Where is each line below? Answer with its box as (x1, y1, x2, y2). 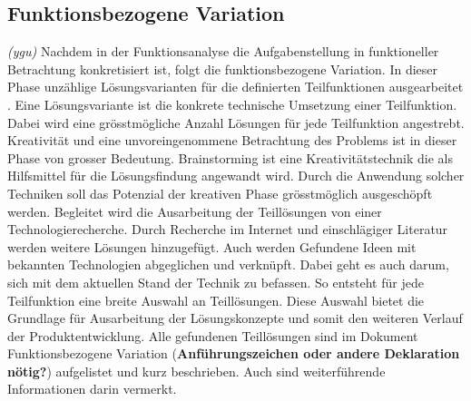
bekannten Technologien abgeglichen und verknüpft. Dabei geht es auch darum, (7, 255, 449, 274)
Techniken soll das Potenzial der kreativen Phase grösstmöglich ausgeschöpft (7, 183, 433, 202)
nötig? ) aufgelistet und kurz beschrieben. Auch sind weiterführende (7, 361, 386, 380)
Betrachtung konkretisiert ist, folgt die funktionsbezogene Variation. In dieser (7, 59, 438, 78)
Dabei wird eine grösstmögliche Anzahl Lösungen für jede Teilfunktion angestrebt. (7, 112, 465, 132)
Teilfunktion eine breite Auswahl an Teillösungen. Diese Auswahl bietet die (7, 290, 425, 309)
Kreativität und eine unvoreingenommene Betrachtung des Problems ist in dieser (7, 131, 457, 150)
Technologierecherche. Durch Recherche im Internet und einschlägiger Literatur (7, 220, 448, 239)
